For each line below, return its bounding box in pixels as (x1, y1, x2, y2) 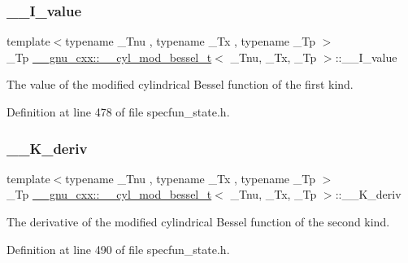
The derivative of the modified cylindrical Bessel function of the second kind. (7, 213, 390, 230)
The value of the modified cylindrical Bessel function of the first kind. (7, 76, 354, 93)
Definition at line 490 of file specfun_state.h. (7, 240, 230, 257)
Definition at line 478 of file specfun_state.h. (7, 103, 230, 120)
